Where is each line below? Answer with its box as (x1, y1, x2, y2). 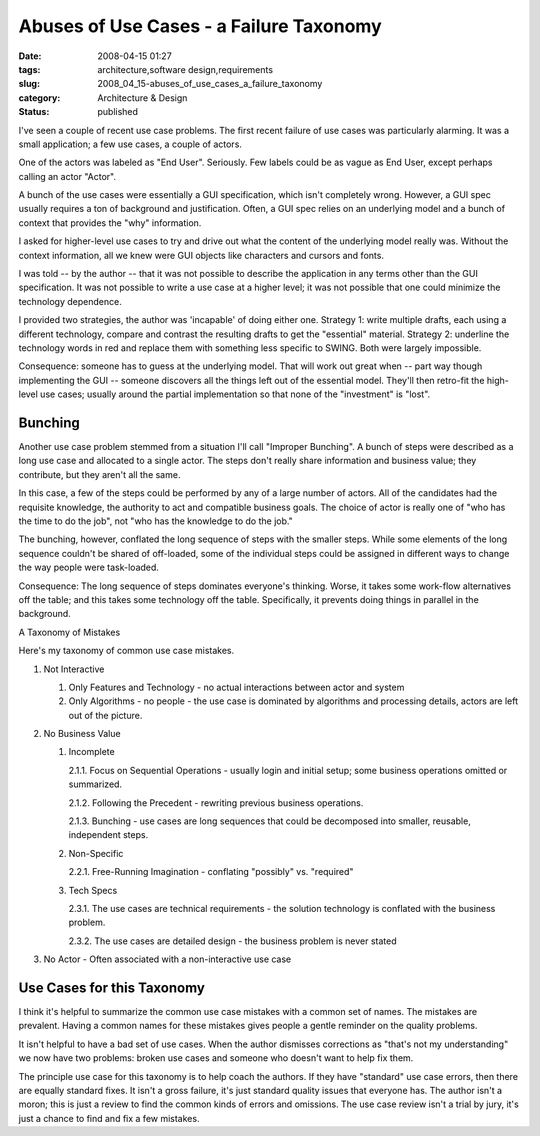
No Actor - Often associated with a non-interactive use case (43, 953, 292, 965)
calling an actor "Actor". (18, 170, 117, 182)
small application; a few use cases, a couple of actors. (18, 138, 242, 150)
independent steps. (68, 829, 149, 841)
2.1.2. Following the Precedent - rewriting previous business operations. (68, 796, 364, 809)
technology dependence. (18, 295, 122, 307)
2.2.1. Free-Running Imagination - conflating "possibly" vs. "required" (68, 866, 354, 878)
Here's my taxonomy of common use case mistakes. (18, 645, 235, 657)
